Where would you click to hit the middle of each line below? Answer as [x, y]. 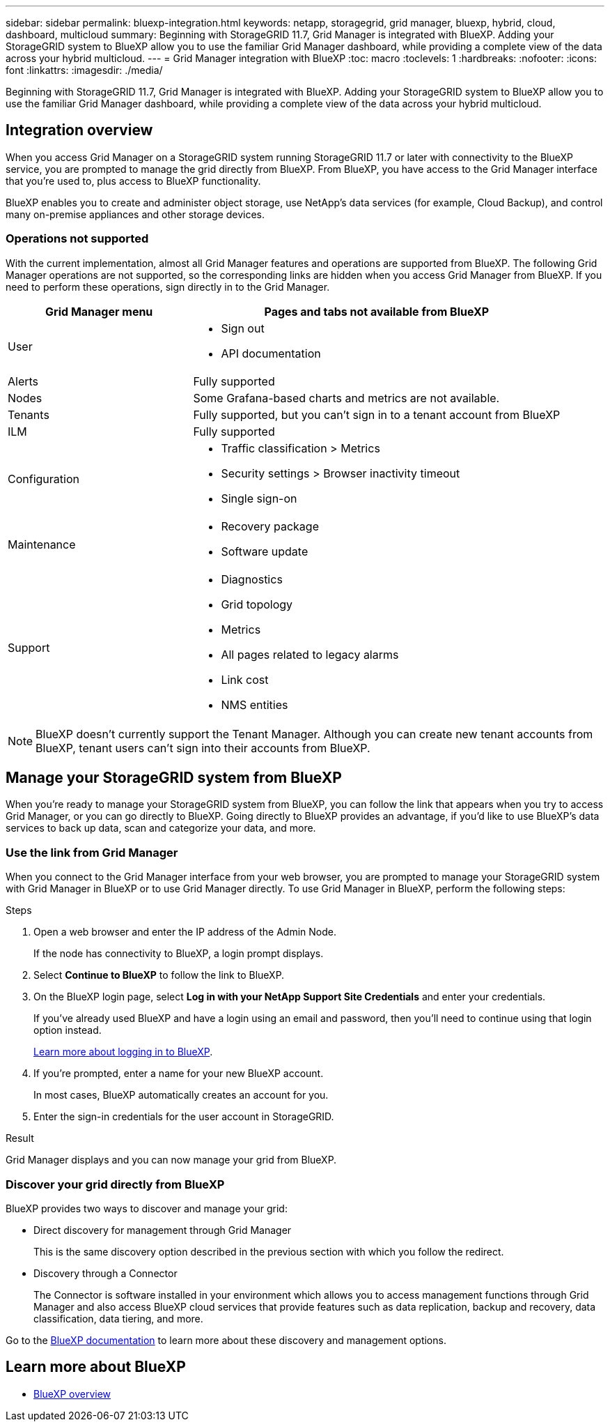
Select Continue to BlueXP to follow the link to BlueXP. [159, 975]
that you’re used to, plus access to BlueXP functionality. [133, 181]
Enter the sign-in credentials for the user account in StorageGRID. [184, 1117]
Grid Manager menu [99, 311]
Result [20, 1138]
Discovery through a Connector [105, 1273]
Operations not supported [77, 239]
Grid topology [257, 604]
